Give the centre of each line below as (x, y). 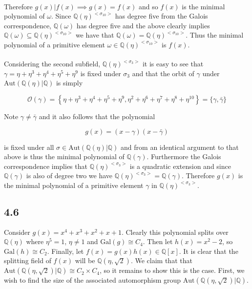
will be (85, 260)
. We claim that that (161, 260)
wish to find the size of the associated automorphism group (93, 280)
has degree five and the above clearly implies (143, 25)
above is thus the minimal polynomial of (64, 156)
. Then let (158, 241)
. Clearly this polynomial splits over (175, 232)
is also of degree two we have (69, 175)
